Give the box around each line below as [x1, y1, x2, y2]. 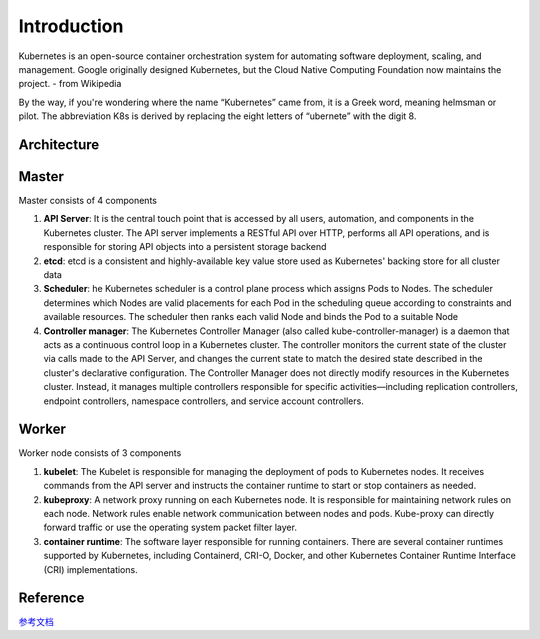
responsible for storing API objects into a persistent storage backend [43, 241, 327, 253]
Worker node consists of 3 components [18, 447, 182, 459]
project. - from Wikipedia [18, 78, 122, 90]
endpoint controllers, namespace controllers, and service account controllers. [43, 395, 364, 407]
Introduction [18, 15, 124, 37]
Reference [18, 590, 85, 607]
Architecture [18, 136, 100, 153]
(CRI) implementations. [43, 563, 139, 575]
